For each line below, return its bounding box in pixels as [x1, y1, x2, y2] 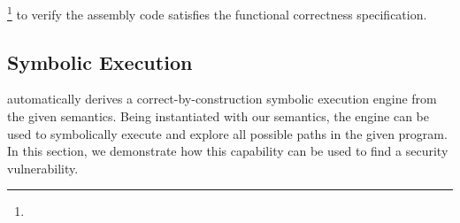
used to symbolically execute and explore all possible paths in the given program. [7, 124, 448, 142]
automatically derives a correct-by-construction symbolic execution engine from [7, 89, 437, 108]
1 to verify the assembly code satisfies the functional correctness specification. [7, 3, 427, 23]
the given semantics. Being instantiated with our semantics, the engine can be [7, 107, 429, 126]
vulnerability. [7, 158, 79, 177]
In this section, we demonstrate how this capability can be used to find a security [7, 142, 448, 160]
